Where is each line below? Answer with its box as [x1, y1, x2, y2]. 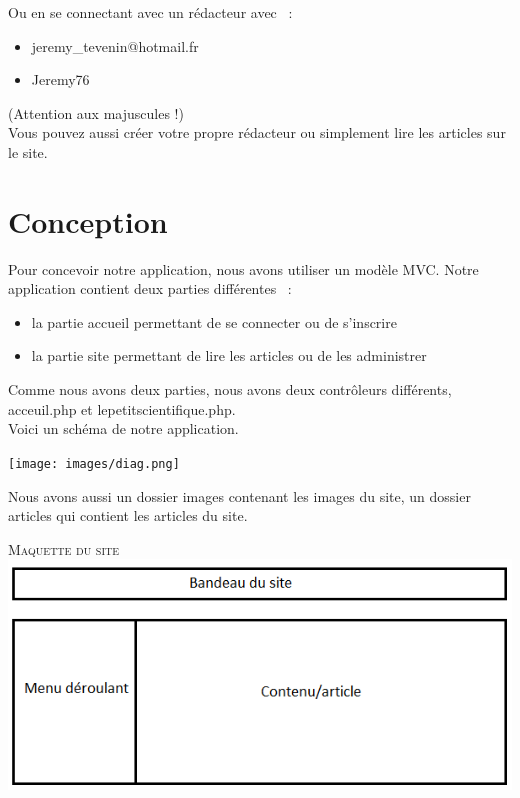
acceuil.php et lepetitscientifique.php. [8, 398, 236, 419]
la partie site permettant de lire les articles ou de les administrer [31, 345, 427, 366]
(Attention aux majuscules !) [8, 102, 184, 123]
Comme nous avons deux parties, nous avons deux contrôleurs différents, [8, 379, 452, 400]
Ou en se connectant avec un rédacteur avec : [8, 2, 293, 22]
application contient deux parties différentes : [8, 278, 292, 299]
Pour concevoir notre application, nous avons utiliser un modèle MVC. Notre [8, 258, 479, 279]
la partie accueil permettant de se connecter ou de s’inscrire [31, 311, 397, 332]
